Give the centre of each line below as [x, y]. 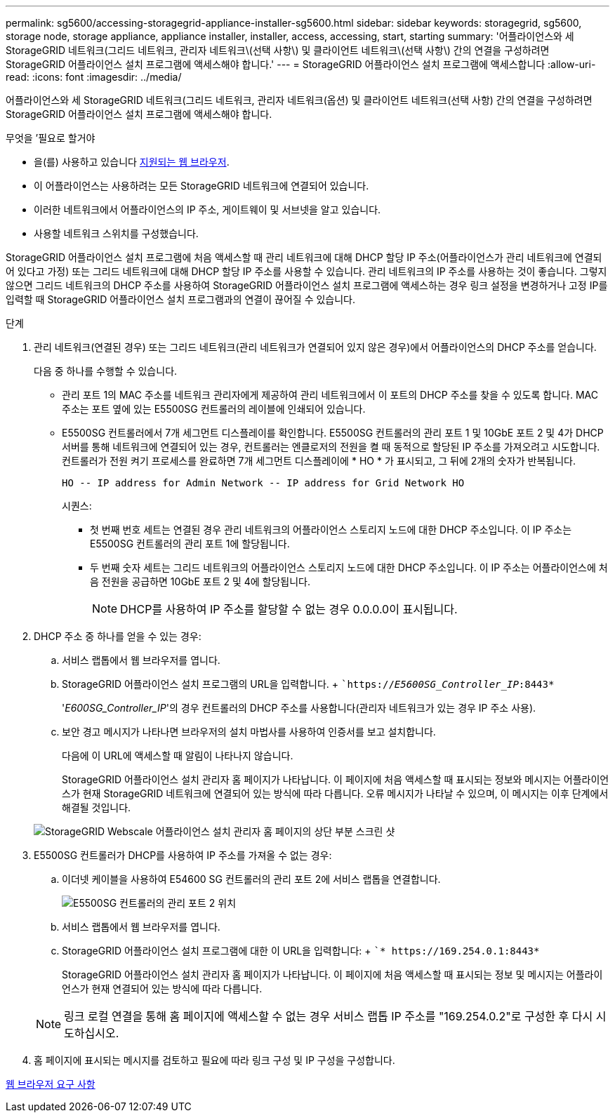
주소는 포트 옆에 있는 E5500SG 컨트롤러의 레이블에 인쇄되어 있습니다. [214, 409]
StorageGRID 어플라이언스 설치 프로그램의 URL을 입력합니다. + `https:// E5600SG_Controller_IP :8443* [308, 684]
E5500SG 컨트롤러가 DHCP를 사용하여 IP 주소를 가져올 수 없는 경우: [183, 855]
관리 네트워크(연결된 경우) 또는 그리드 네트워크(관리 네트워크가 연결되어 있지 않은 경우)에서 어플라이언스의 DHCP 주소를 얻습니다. [315, 347]
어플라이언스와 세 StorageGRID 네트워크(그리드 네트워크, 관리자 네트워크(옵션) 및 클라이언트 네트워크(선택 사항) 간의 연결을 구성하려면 [299, 100]
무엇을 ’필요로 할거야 [51, 138]
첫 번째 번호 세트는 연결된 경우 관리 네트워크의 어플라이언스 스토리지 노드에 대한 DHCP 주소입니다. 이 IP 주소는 [331, 530]
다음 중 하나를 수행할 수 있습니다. [106, 371]
